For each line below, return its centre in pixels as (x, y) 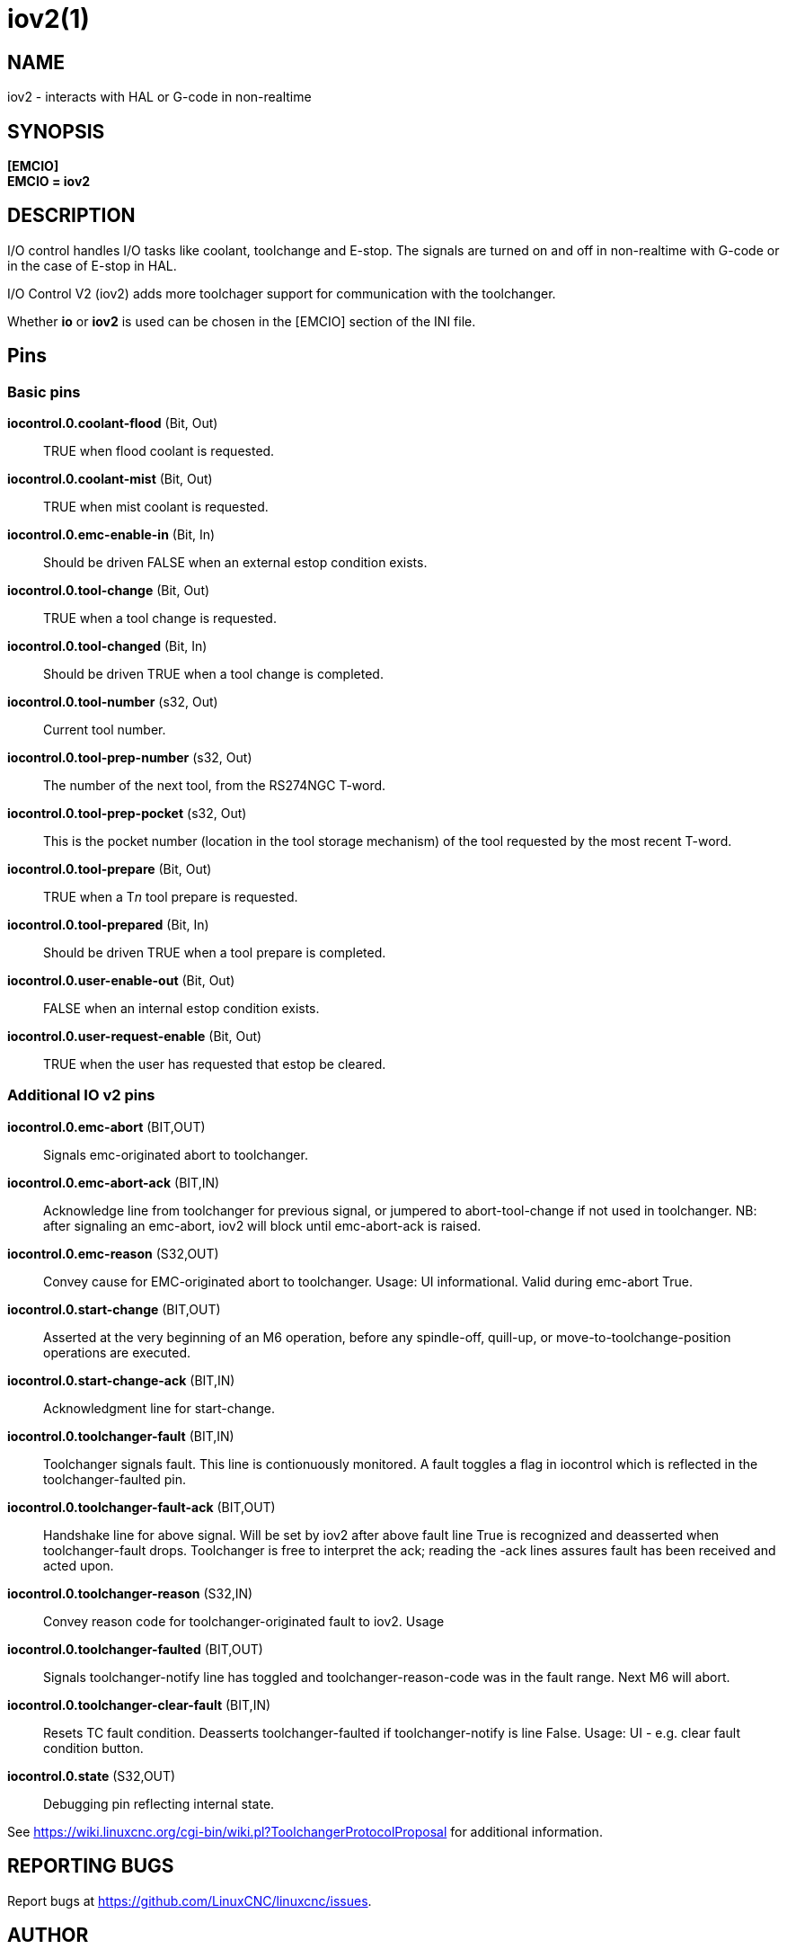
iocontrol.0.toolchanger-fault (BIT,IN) (121, 1436)
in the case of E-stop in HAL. (92, 265)
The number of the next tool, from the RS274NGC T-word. (215, 786)
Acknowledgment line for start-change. (159, 1408)
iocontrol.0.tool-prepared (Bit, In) (108, 925)
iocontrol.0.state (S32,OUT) (92, 1775)
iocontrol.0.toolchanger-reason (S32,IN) (130, 1593)
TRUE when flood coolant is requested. (159, 451)
